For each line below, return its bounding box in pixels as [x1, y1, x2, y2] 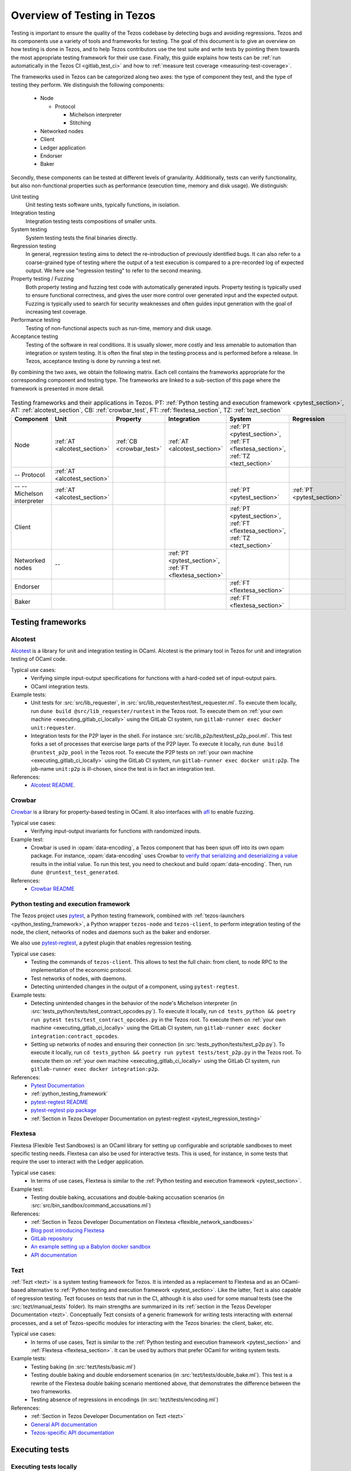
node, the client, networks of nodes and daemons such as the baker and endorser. [11, 928, 211, 936]
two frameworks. [31, 1387, 72, 1395]
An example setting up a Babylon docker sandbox [31, 1243, 151, 1250]
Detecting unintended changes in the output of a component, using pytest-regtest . [31, 983, 239, 990]
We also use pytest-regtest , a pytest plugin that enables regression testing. [11, 939, 193, 947]
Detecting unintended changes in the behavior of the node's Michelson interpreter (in [31, 1000, 237, 1007]
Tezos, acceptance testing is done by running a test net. [25, 358, 161, 365]
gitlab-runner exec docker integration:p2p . [31, 1066, 160, 1073]
